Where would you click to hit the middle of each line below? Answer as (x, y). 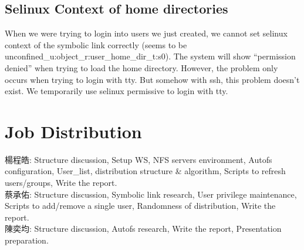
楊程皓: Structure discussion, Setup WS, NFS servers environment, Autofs (139, 159)
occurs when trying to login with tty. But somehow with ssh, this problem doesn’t (152, 79)
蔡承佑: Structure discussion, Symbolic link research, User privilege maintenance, (151, 194)
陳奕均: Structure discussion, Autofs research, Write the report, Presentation (143, 229)
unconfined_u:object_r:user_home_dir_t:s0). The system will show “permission (150, 56)
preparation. (27, 240)
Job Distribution (73, 131)
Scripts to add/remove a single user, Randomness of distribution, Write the (140, 206)
